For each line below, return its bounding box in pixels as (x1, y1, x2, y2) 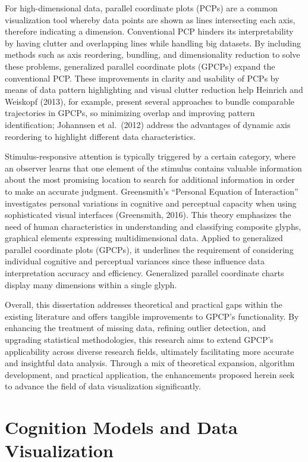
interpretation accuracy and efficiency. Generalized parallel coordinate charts (5, 267, 284, 279)
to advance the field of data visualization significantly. (5, 380, 201, 392)
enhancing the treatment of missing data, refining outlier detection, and (5, 321, 266, 334)
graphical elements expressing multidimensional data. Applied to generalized (5, 232, 283, 244)
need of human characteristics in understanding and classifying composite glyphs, (5, 220, 301, 232)
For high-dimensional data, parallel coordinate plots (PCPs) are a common (5, 2, 278, 14)
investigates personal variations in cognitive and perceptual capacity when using (5, 196, 297, 209)
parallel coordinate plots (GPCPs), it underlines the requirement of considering (5, 243, 294, 255)
